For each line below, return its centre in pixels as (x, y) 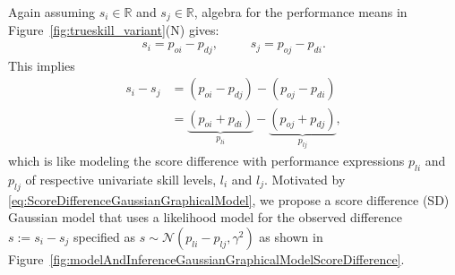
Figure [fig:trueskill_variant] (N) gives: (114, 30)
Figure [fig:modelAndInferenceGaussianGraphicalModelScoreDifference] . (206, 258)
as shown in (291, 236)
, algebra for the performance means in (300, 12)
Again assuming (52, 12)
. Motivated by (305, 179)
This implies (42, 65)
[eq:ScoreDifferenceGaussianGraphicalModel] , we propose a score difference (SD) (229, 199)
